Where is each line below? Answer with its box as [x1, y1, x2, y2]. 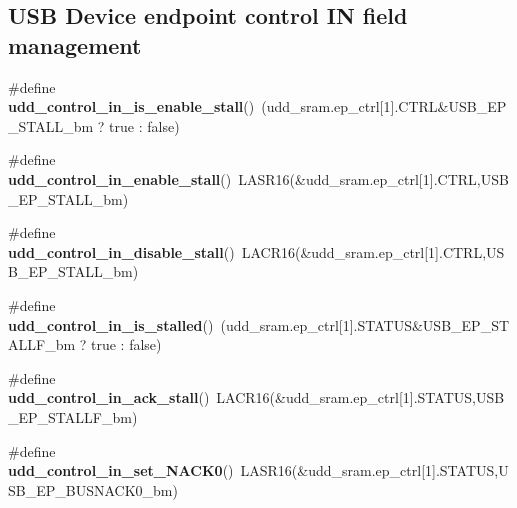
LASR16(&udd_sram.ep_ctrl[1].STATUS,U [240, 460, 509, 481]
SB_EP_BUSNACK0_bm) [8, 479, 178, 500]
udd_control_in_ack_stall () [8, 387, 210, 408]
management [8, 29, 142, 60]
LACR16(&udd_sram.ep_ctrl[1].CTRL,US [241, 241, 505, 262]
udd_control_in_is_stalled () [8, 314, 214, 335]
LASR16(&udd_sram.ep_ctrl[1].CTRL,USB [238, 168, 509, 189]
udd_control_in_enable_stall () [8, 168, 232, 189]
